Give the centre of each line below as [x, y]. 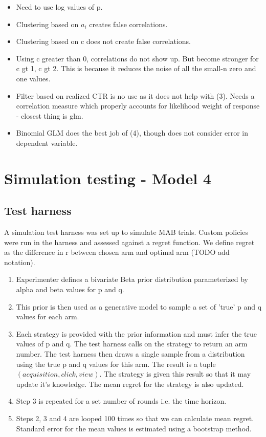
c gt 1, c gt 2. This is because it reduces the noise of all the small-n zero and [136, 68]
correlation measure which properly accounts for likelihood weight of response [138, 106]
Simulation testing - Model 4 [108, 178]
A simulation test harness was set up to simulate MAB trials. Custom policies [126, 232]
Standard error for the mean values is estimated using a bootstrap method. [134, 428]
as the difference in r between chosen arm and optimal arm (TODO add [117, 252]
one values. [33, 78]
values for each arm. [48, 316]
